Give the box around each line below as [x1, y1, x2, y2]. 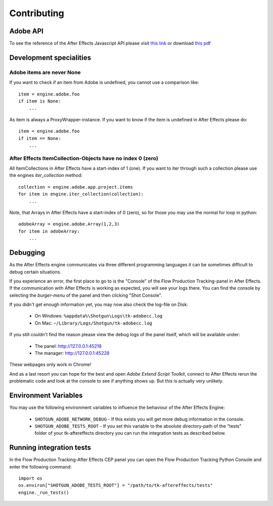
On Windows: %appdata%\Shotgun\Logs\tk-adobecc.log [34, 313, 163, 319]
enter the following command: [9, 464, 72, 470]
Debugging [9, 248, 45, 257]
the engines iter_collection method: [9, 172, 83, 178]
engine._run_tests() [18, 489, 69, 495]
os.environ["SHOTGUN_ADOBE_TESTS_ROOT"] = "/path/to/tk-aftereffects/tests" [18, 483, 213, 488]
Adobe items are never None [9, 69, 81, 76]
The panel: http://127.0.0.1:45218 [34, 343, 102, 349]
